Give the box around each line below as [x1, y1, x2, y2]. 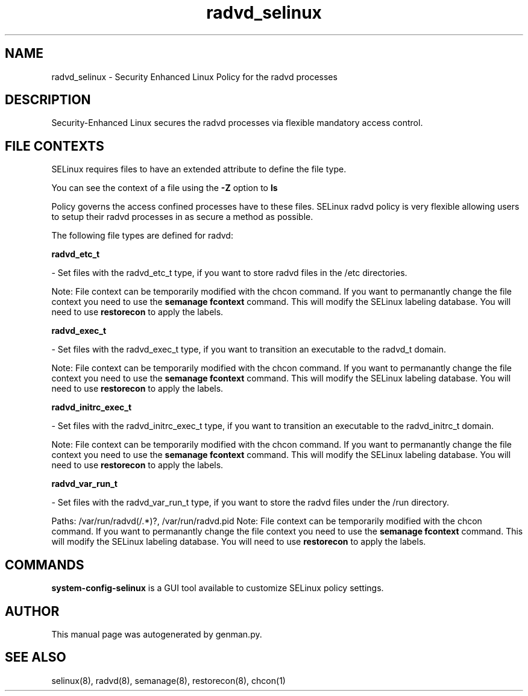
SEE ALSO [5, 650, 66, 665]
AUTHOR [5, 603, 60, 619]
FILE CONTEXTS [5, 138, 104, 154]
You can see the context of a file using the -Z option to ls [51, 183, 278, 193]
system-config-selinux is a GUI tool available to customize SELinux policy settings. [51, 583, 384, 594]
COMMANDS [5, 557, 84, 572]
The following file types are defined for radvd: [51, 230, 233, 241]
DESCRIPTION [5, 92, 91, 108]
